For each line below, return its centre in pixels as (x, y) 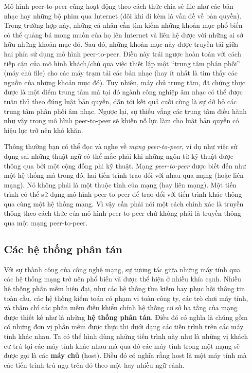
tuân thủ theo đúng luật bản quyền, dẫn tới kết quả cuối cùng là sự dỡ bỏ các (120, 101)
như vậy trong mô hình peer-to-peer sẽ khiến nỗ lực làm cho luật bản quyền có (122, 121)
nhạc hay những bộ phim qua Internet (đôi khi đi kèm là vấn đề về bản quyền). (123, 15)
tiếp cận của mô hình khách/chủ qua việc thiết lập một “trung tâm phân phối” (122, 63)
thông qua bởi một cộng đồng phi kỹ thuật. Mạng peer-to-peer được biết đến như (125, 165)
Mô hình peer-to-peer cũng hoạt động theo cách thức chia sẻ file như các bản (119, 6)
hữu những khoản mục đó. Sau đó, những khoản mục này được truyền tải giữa (121, 44)
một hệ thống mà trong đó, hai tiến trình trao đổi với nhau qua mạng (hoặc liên (124, 175)
